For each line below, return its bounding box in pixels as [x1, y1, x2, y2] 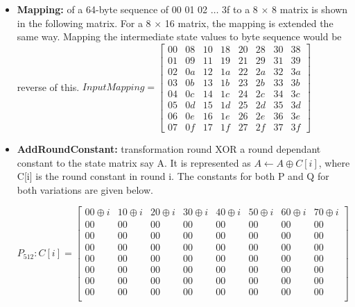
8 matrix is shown [272, 2, 348, 16]
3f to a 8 [222, 2, 258, 16]
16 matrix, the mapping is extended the [164, 15, 334, 30]
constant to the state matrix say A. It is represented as [17, 155, 251, 169]
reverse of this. [17, 79, 80, 94]
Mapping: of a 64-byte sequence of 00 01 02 [17, 2, 208, 16]
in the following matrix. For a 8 [17, 15, 151, 30]
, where [318, 155, 350, 169]
